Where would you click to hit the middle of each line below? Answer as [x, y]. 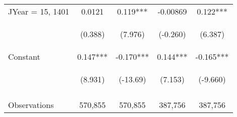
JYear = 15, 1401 [39, 11]
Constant [24, 56]
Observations [31, 105]
